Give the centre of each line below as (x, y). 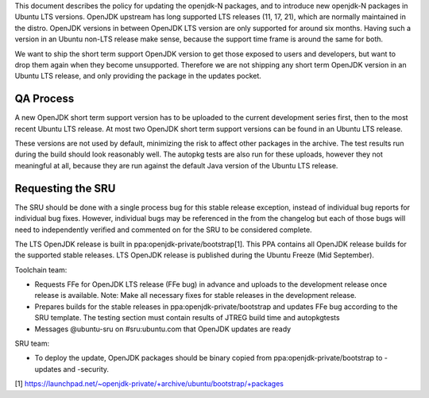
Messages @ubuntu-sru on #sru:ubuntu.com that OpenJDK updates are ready (163, 329)
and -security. (86, 369)
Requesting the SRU (65, 188)
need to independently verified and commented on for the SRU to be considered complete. (164, 230)
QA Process (44, 99)
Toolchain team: (41, 269)
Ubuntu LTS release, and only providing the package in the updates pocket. (138, 76)
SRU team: (32, 344)
